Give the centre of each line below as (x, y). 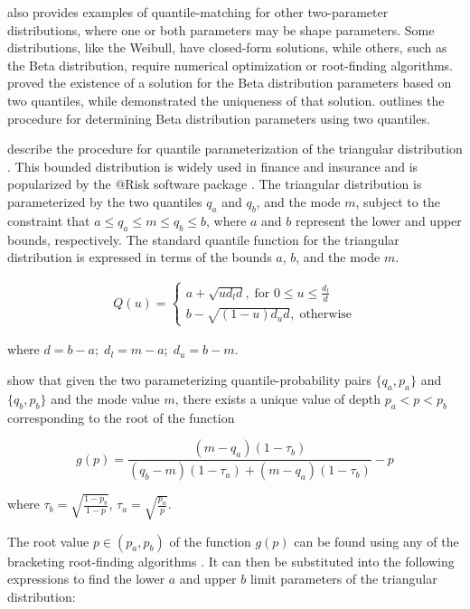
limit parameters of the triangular (343, 579)
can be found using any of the (376, 541)
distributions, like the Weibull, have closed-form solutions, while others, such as (227, 47)
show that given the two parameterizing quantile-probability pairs (189, 379)
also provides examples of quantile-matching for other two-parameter (198, 12)
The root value (48, 541)
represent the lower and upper (379, 220)
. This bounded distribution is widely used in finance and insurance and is (213, 166)
